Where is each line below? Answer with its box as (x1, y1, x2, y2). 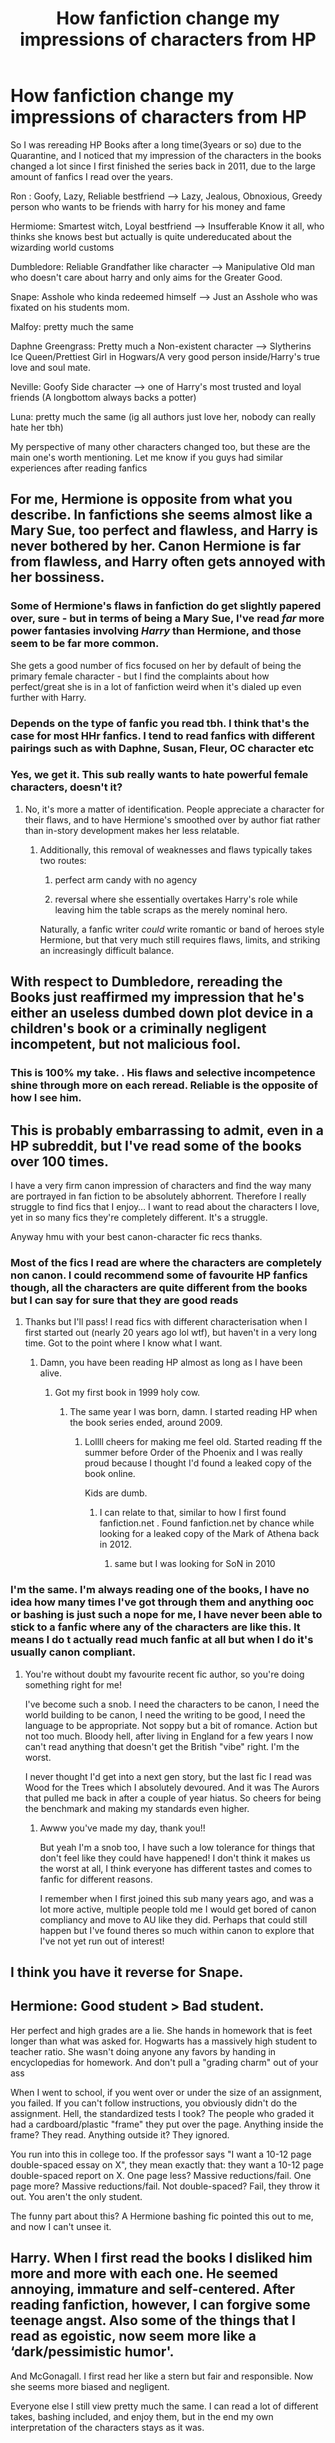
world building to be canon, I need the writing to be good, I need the (24, 1708, 306, 1721)
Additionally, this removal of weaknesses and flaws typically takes (39, 843, 313, 856)
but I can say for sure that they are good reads (10, 1293, 239, 1307)
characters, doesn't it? (10, 780, 123, 794)
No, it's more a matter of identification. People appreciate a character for (24, 803, 325, 815)
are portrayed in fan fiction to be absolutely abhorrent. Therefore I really (10, 1190, 307, 1202)
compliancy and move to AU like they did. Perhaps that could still (39, 1913, 308, 1926)
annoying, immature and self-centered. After (10, 2281, 296, 2298)
